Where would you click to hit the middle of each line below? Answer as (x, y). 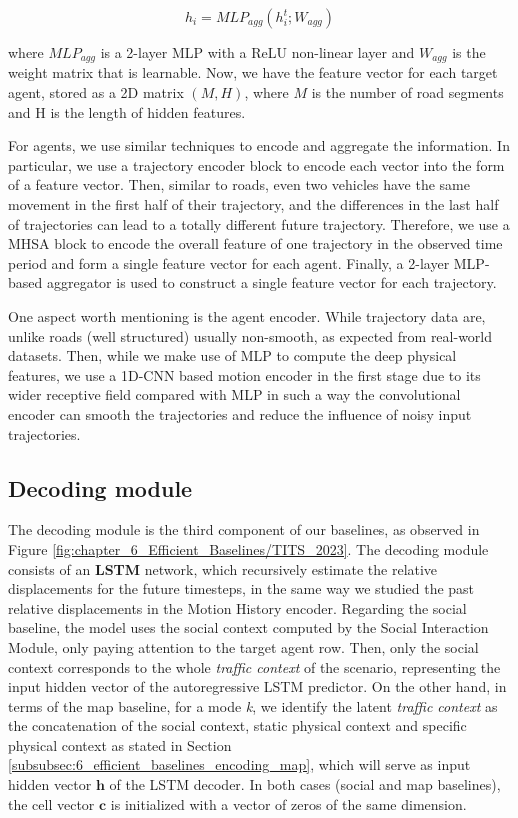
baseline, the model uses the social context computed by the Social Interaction (248, 627)
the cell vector (51, 803)
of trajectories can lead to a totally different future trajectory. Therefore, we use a (259, 223)
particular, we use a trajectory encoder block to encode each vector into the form (256, 164)
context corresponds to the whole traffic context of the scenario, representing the (254, 666)
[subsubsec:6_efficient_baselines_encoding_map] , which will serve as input (239, 764)
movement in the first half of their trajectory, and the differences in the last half (253, 204)
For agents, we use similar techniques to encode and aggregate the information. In (259, 145)
